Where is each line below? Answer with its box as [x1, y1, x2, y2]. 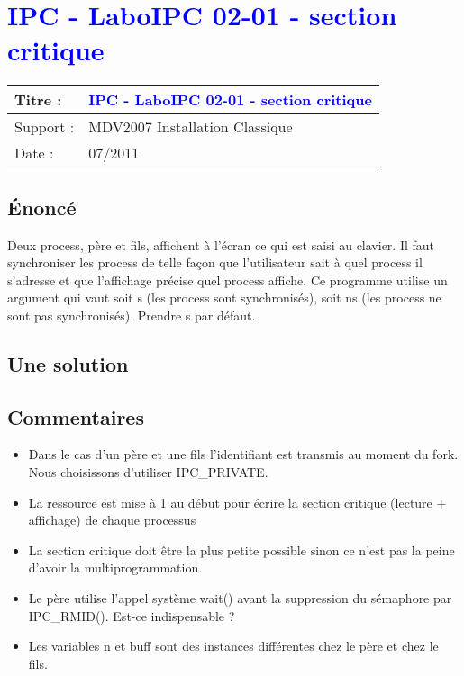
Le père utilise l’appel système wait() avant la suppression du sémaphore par [28, 589, 452, 608]
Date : [14, 142, 54, 164]
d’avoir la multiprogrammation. [28, 558, 203, 577]
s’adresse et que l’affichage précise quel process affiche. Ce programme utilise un [7, 270, 448, 289]
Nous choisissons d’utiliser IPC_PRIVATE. [28, 463, 268, 482]
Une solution [7, 349, 129, 377]
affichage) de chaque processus [28, 510, 196, 529]
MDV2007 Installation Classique [88, 116, 293, 138]
